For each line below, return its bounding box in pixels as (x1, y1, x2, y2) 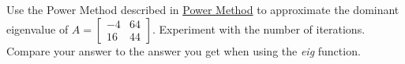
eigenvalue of (6, 20, 69, 37)
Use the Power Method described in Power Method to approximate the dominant (6, 2, 399, 17)
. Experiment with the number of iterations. (152, 20, 366, 37)
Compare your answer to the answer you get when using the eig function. (6, 42, 361, 59)
